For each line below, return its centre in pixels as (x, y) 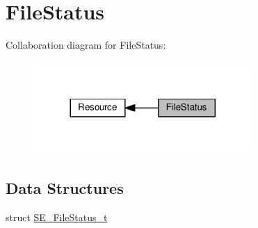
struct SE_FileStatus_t (57, 217)
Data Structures (65, 188)
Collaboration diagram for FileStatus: (86, 45)
